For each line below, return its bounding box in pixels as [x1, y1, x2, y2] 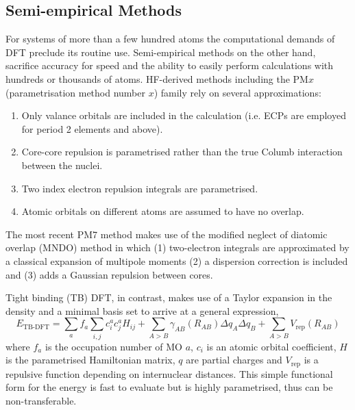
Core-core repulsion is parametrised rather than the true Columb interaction [21, 144, 343, 159]
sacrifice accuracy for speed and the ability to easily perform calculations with [5, 58, 334, 73]
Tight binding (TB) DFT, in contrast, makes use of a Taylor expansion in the [5, 290, 332, 305]
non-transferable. [5, 393, 77, 407]
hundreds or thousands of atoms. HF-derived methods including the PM [5, 71, 308, 86]
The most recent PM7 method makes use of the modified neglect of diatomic [5, 227, 328, 241]
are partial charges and [186, 353, 282, 367]
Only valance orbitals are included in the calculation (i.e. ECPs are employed [21, 108, 346, 123]
